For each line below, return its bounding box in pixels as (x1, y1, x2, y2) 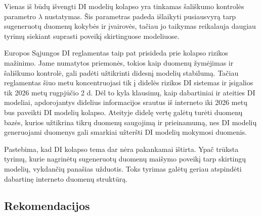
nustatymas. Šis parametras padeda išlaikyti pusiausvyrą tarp (45, 11, 236, 21)
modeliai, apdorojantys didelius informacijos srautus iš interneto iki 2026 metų (4, 97, 247, 107)
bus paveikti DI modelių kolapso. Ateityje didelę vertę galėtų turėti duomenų (4, 106, 243, 117)
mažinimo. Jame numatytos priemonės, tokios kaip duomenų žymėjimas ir (4, 57, 234, 68)
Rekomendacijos (4, 198, 90, 213)
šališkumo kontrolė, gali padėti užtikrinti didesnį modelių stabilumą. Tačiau (4, 67, 239, 78)
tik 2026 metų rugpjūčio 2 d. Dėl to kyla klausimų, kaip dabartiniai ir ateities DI (4, 87, 255, 97)
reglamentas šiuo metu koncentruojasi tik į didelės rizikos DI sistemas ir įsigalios (4, 77, 253, 88)
